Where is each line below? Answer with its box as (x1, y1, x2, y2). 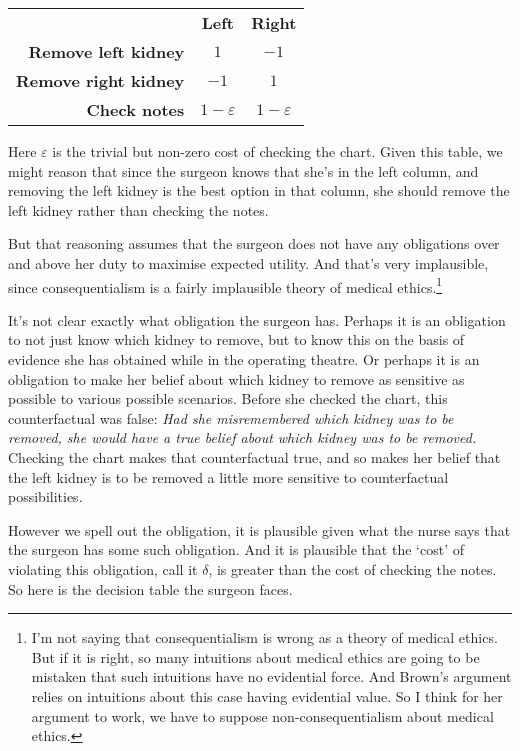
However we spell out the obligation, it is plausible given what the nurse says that (8, 519, 511, 540)
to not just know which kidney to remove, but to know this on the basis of (8, 329, 465, 350)
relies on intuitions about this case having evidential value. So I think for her (31, 685, 503, 706)
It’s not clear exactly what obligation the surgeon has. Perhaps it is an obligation (8, 309, 506, 330)
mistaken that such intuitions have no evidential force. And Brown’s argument (31, 666, 512, 687)
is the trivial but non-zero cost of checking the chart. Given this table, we (52, 141, 503, 161)
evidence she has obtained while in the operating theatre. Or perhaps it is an (8, 349, 480, 369)
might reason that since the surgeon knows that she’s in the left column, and (8, 160, 479, 181)
